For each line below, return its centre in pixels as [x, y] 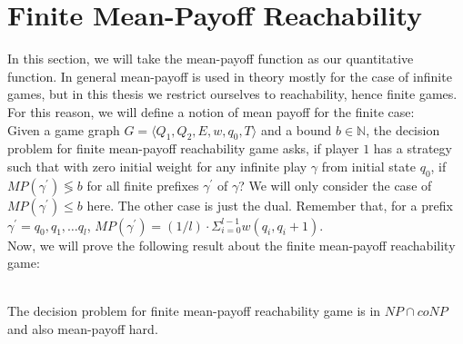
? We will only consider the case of [335, 185]
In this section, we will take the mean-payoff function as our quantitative [211, 59]
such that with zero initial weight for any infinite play [157, 166]
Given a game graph [64, 129]
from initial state [368, 166]
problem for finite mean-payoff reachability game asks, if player [183, 148]
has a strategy [413, 148]
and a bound [296, 129]
